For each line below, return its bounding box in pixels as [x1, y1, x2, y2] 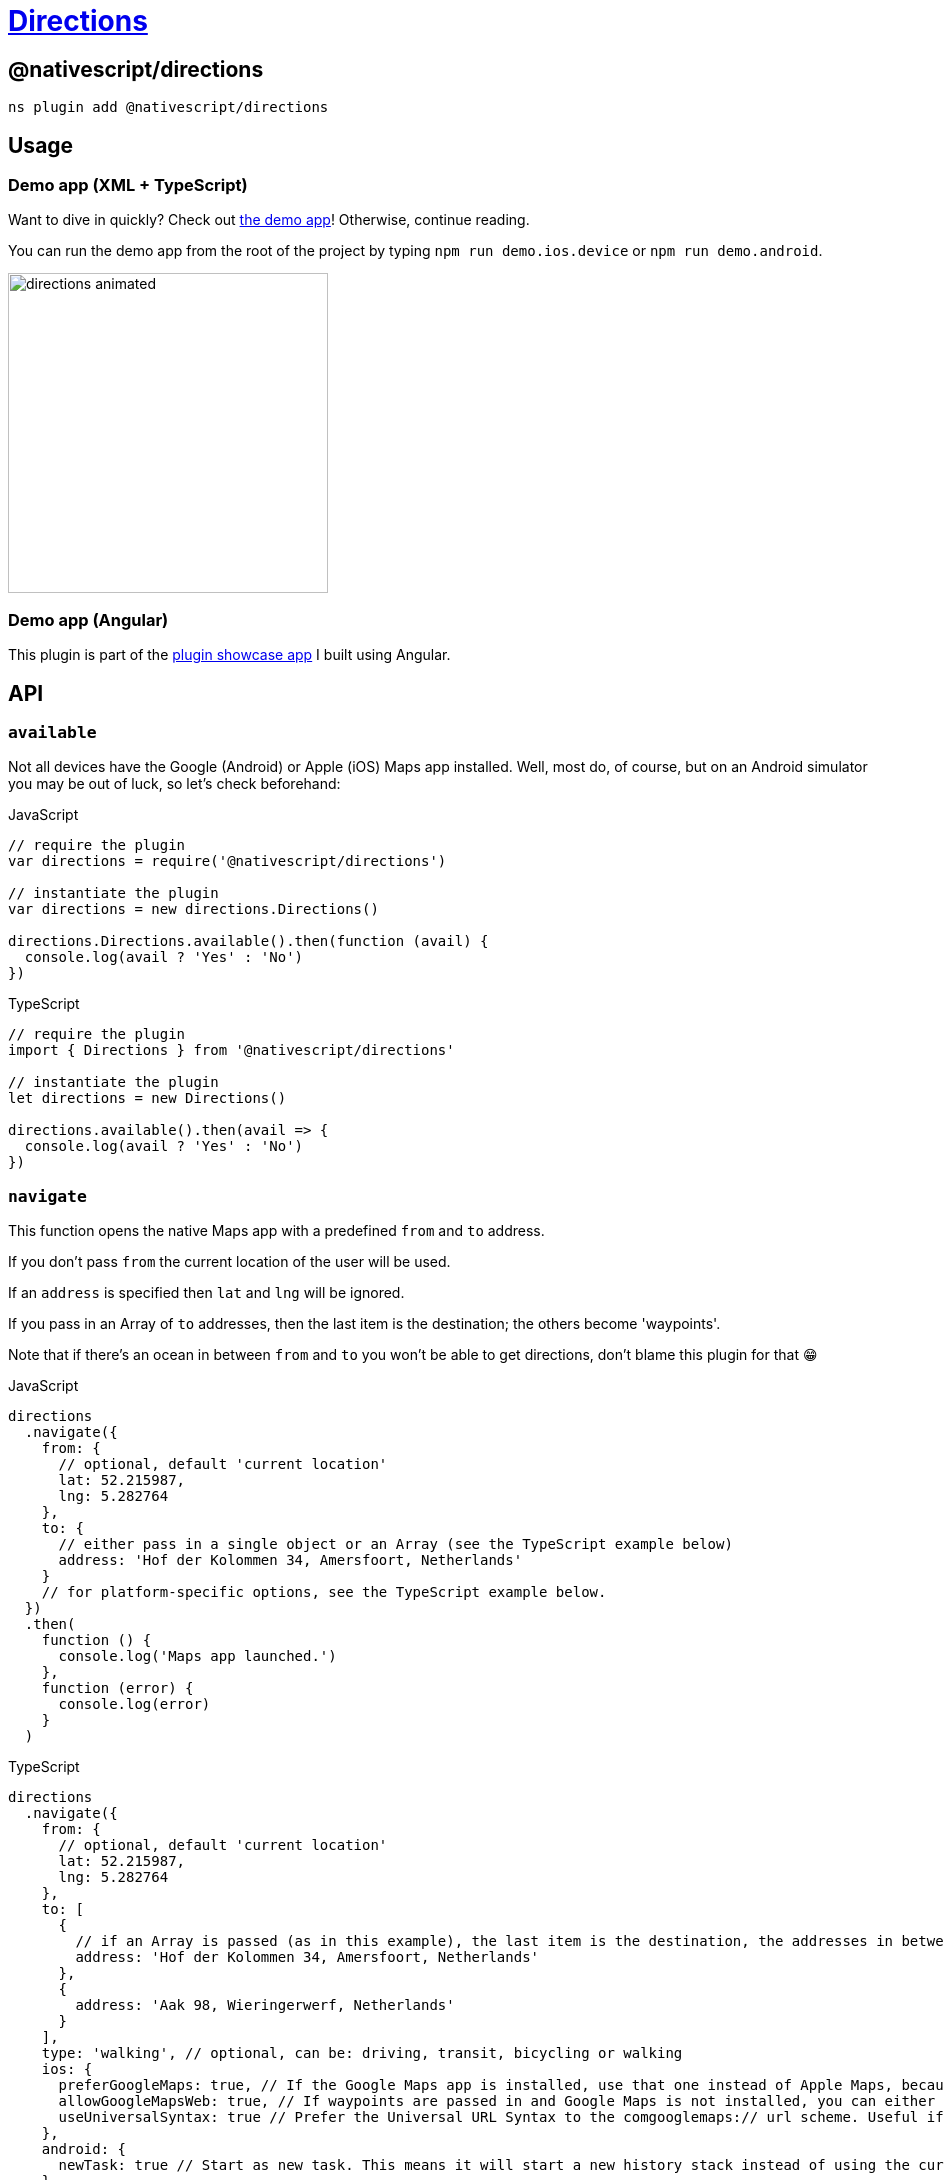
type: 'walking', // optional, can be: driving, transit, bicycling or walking [41, 2045, 683, 2062]
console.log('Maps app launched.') [58, 1648, 337, 1665]
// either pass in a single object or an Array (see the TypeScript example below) [58, 1536, 733, 1553]
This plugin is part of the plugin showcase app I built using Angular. [8, 646, 451, 664]
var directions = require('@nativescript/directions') [8, 853, 447, 870]
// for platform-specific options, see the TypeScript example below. [41, 1584, 607, 1601]
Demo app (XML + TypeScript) [8, 175, 248, 196]
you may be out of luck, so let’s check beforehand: [8, 775, 341, 793]
